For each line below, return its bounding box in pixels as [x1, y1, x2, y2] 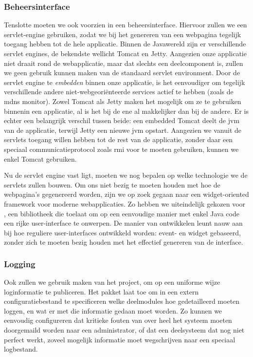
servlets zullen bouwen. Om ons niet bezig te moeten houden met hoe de [4, 179, 220, 189]
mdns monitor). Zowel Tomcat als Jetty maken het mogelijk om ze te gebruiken [4, 96, 241, 106]
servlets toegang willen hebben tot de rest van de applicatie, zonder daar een [4, 134, 233, 145]
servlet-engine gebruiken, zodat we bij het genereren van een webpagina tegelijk [4, 29, 241, 39]
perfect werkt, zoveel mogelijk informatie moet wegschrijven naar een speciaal [4, 334, 235, 344]
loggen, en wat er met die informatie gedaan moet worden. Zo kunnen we [4, 305, 222, 315]
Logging [4, 257, 36, 270]
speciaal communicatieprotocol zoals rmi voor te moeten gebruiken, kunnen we [4, 144, 239, 154]
